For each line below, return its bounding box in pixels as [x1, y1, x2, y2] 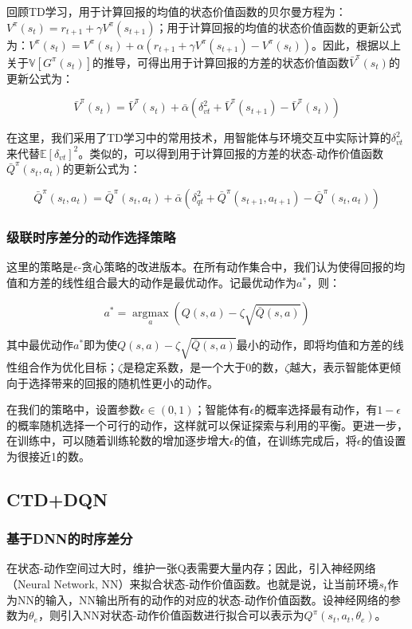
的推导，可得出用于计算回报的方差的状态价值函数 [92, 53, 349, 70]
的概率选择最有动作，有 [254, 401, 378, 418]
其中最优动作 [6, 336, 73, 353]
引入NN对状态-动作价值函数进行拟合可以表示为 [60, 607, 304, 623]
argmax [132, 308, 169, 320]
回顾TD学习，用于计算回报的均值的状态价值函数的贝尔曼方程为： [6, 3, 347, 19]
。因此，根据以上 [312, 36, 402, 53]
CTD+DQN [6, 486, 108, 511]
